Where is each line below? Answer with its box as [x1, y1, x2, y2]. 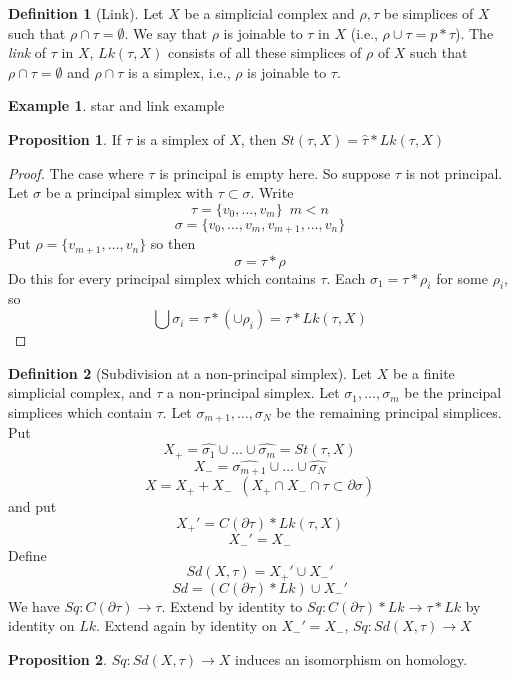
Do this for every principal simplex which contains [8, 267, 316, 288]
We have [8, 595, 60, 616]
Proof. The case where [8, 162, 144, 183]
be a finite [392, 362, 455, 383]
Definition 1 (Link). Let [8, 3, 164, 23]
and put [8, 496, 57, 517]
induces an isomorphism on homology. [235, 648, 468, 669]
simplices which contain [8, 401, 153, 422]
